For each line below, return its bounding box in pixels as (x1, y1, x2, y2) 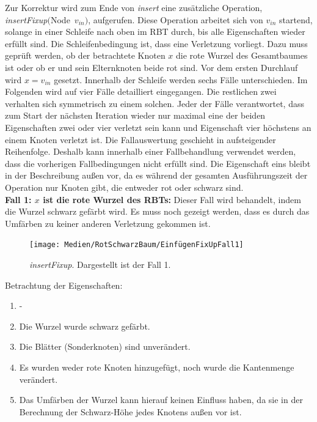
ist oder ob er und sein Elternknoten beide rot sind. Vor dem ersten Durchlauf (5, 61, 298, 73)
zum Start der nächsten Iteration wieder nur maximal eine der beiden (5, 109, 266, 122)
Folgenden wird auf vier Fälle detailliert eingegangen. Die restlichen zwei (5, 85, 277, 98)
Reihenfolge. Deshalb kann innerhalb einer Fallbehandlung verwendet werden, (5, 145, 296, 158)
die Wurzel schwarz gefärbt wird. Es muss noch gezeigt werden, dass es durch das (5, 205, 310, 218)
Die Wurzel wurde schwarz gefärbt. (19, 319, 150, 332)
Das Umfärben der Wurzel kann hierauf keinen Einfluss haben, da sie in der (19, 393, 303, 406)
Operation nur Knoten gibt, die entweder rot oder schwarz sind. (5, 180, 244, 193)
